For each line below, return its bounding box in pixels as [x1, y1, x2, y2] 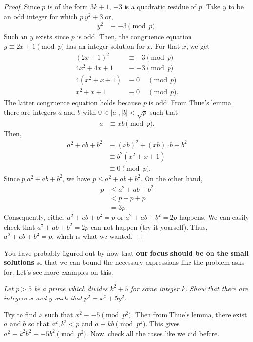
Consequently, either [4, 212, 65, 222]
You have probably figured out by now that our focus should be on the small [4, 247, 249, 257]
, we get [186, 41, 210, 51]
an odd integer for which [4, 11, 78, 21]
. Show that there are [185, 283, 248, 293]
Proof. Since [4, 1, 40, 11]
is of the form [47, 1, 88, 11]
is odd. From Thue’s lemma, [148, 97, 233, 107]
